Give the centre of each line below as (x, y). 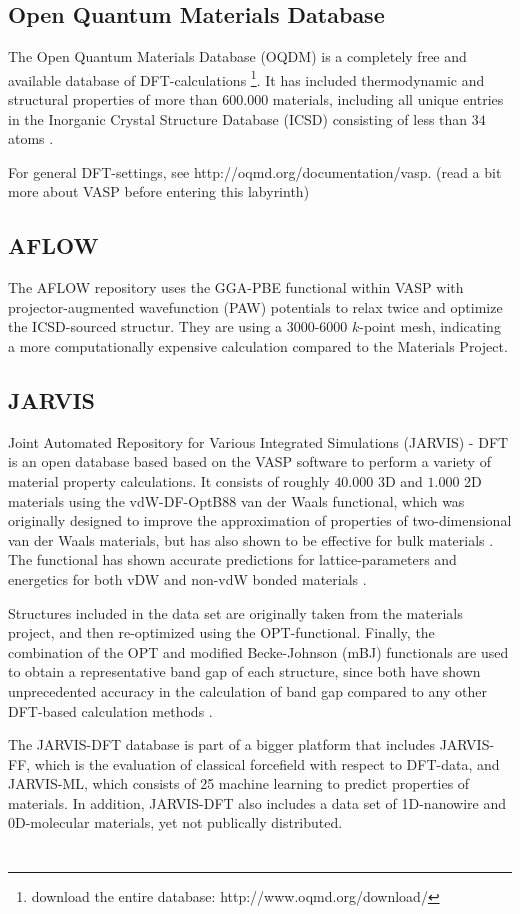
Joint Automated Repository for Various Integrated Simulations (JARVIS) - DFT (258, 441)
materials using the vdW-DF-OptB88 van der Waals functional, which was (236, 500)
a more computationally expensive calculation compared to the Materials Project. (258, 346)
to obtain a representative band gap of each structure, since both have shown (244, 671)
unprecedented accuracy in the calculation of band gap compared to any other (247, 690)
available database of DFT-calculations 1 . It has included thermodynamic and (246, 78)
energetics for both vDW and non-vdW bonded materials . (187, 578)
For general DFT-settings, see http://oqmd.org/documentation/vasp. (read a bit (255, 171)
